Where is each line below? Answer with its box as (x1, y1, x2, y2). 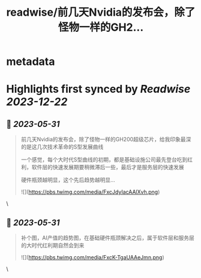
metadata (6, 55, 55, 69)
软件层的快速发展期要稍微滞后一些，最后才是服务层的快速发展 (31, 164, 184, 171)
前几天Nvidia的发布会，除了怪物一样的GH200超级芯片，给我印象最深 (20, 136, 191, 143)
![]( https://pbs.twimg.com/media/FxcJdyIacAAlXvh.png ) (20, 188, 160, 196)
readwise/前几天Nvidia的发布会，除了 (6, 5, 196, 19)
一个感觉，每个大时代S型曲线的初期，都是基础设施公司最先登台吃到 (20, 156, 188, 163)
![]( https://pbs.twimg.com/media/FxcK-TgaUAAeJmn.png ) (20, 254, 164, 261)
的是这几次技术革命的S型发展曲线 (20, 143, 104, 150)
